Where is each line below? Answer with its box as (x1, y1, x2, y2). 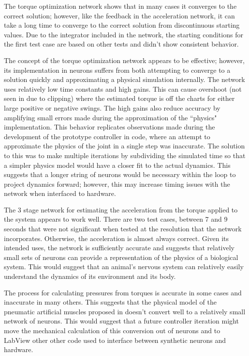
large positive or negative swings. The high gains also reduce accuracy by (4, 102, 220, 113)
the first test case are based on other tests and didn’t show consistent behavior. (4, 39, 239, 49)
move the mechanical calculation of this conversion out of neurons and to (4, 325, 220, 335)
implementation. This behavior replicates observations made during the (4, 122, 215, 132)
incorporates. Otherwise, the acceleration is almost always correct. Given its (4, 233, 229, 243)
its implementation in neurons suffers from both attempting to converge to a (4, 65, 231, 75)
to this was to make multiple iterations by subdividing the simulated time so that (4, 150, 246, 160)
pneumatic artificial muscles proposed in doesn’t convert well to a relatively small (4, 306, 246, 316)
